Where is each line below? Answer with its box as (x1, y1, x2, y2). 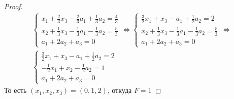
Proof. (4, 1, 23, 11)
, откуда (107, 85, 132, 95)
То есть (4, 85, 27, 95)
